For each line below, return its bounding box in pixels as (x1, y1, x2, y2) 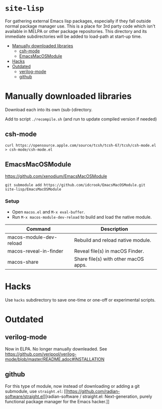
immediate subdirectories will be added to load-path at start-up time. (5, 33, 142, 39)
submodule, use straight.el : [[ (5, 388, 67, 394)
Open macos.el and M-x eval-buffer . (12, 209, 85, 214)
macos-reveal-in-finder (7, 247, 64, 254)
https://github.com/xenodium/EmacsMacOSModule (5, 173, 108, 179)
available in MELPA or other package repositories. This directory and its (5, 28, 147, 34)
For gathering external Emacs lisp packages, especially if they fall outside (5, 18, 151, 24)
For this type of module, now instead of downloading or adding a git (5, 383, 140, 389)
